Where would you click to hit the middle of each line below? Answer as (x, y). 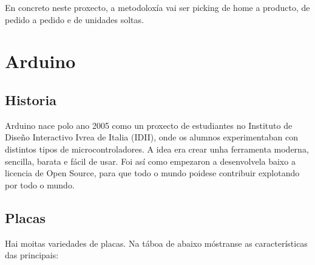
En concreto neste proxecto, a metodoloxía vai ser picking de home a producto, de (157, 7)
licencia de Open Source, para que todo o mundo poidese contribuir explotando (152, 173)
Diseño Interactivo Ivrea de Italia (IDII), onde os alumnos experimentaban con (151, 137)
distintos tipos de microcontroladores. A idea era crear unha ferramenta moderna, (157, 149)
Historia (31, 99)
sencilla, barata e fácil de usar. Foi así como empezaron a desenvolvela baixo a (150, 161)
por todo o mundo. (40, 184)
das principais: (32, 255)
